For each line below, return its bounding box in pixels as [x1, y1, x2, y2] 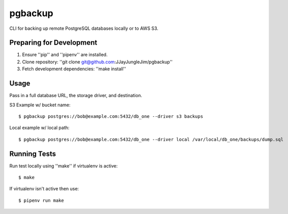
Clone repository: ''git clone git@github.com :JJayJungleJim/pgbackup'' [22, 59, 173, 65]
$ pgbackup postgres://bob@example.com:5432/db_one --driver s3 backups [18, 113, 203, 119]
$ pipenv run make [18, 197, 65, 203]
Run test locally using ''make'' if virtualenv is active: [9, 162, 118, 169]
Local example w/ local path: [9, 124, 70, 131]
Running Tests [9, 149, 56, 158]
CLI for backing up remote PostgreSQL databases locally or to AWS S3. [9, 25, 158, 31]
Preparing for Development [9, 38, 98, 47]
